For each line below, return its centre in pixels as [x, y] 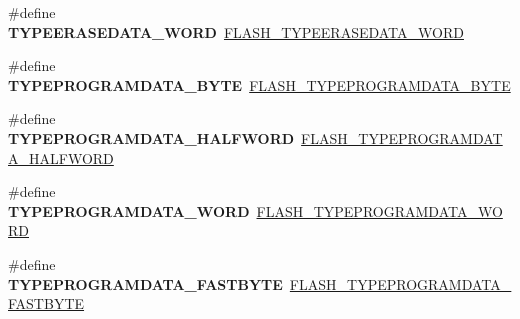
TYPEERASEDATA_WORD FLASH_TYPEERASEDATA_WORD [236, 31]
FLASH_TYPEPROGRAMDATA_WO [379, 210]
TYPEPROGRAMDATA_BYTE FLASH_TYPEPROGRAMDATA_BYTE [259, 84]
